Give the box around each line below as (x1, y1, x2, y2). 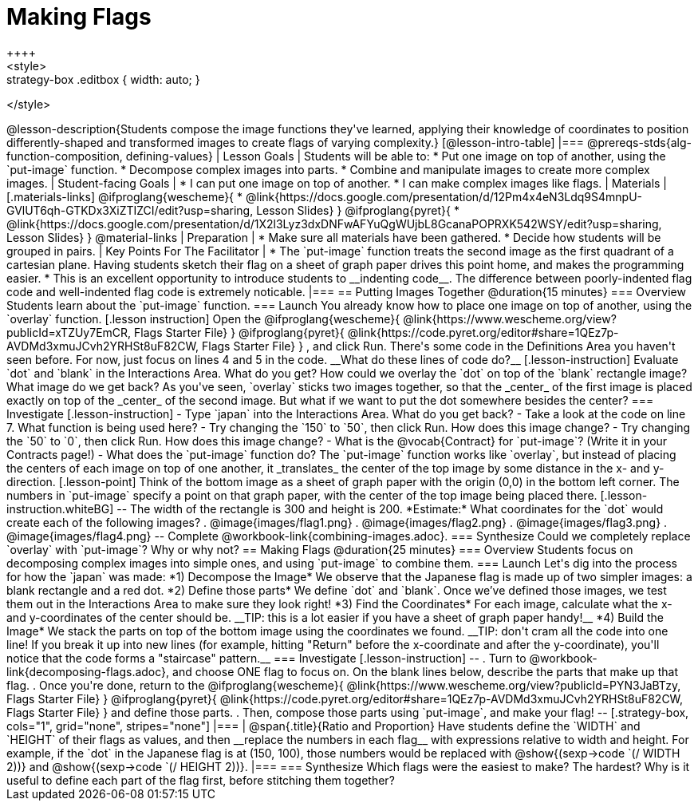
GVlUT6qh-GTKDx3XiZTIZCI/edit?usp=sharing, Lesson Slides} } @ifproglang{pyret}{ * (6, 203, 459, 217)
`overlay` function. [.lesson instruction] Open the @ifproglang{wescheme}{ (6, 311, 400, 326)
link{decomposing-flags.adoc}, (6, 664, 170, 678)
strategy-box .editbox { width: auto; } (6, 72, 200, 86)
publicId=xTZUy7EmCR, (6, 325, 132, 339)
